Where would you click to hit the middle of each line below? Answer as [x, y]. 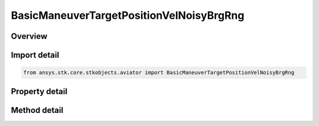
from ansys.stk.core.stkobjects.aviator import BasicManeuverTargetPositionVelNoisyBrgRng [159, 73]
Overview [29, 36]
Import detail [35, 55]
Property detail [39, 91]
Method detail [37, 110]
